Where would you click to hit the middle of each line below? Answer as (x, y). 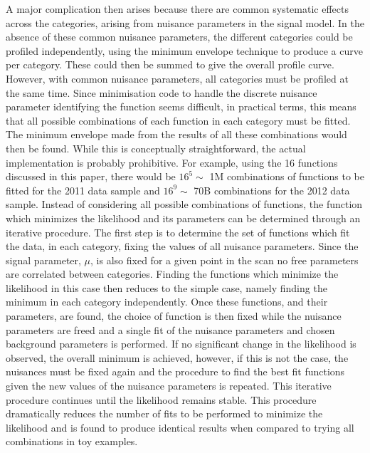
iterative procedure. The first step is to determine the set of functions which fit (178, 232)
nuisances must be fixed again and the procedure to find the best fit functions (175, 371)
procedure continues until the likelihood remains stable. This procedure (161, 399)
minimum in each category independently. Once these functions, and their (167, 302)
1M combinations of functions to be (287, 176)
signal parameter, (43, 260)
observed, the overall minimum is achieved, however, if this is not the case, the (177, 357)
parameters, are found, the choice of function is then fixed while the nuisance (174, 316)
